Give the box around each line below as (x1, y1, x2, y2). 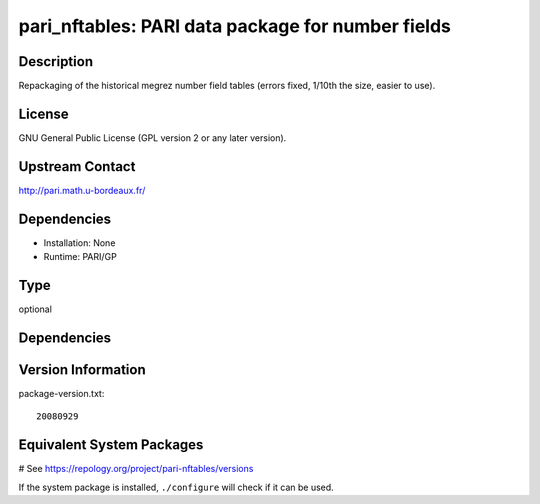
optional (18, 303, 52, 315)
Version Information (18, 361, 146, 378)
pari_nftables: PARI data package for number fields (18, 15, 452, 37)
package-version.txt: (18, 388, 105, 399)
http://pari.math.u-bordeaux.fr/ (18, 184, 146, 196)
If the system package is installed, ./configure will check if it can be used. (18, 481, 334, 493)
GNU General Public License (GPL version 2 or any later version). (18, 131, 287, 144)
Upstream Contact (18, 158, 136, 175)
